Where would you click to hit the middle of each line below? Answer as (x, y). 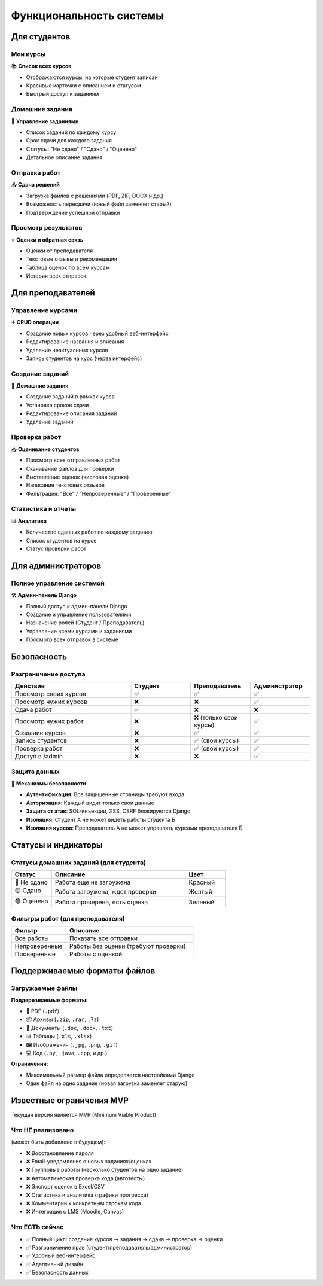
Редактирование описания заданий (71, 413)
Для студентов (41, 37)
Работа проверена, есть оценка (101, 902)
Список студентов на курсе (61, 540)
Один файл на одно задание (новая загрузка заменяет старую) (107, 1083)
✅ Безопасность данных (57, 1273)
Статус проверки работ (56, 549)
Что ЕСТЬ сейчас (37, 1227)
